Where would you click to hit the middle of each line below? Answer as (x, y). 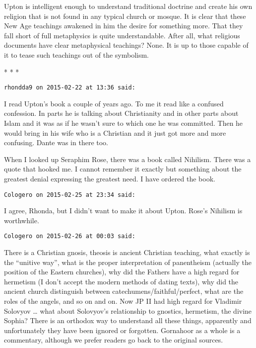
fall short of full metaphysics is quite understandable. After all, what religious (122, 35)
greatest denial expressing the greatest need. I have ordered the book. (110, 178)
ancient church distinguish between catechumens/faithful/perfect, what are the (124, 291)
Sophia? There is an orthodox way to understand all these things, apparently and (128, 320)
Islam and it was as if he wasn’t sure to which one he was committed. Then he (124, 123)
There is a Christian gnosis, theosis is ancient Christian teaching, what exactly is (127, 252)
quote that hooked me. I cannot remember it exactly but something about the (123, 169)
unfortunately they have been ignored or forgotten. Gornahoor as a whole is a (122, 330)
